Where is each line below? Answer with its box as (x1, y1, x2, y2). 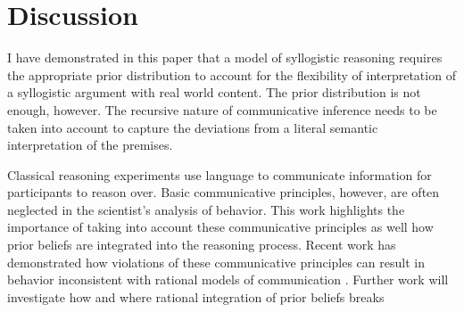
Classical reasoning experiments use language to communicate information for (7, 165, 432, 184)
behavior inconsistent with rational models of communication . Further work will (7, 270, 449, 289)
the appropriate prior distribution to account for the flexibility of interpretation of (7, 65, 456, 84)
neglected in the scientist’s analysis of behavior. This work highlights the (7, 200, 405, 218)
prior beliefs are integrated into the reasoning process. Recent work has (7, 235, 396, 254)
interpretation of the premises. (7, 135, 173, 154)
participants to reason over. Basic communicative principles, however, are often (7, 183, 440, 201)
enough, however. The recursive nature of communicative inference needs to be (7, 100, 437, 119)
